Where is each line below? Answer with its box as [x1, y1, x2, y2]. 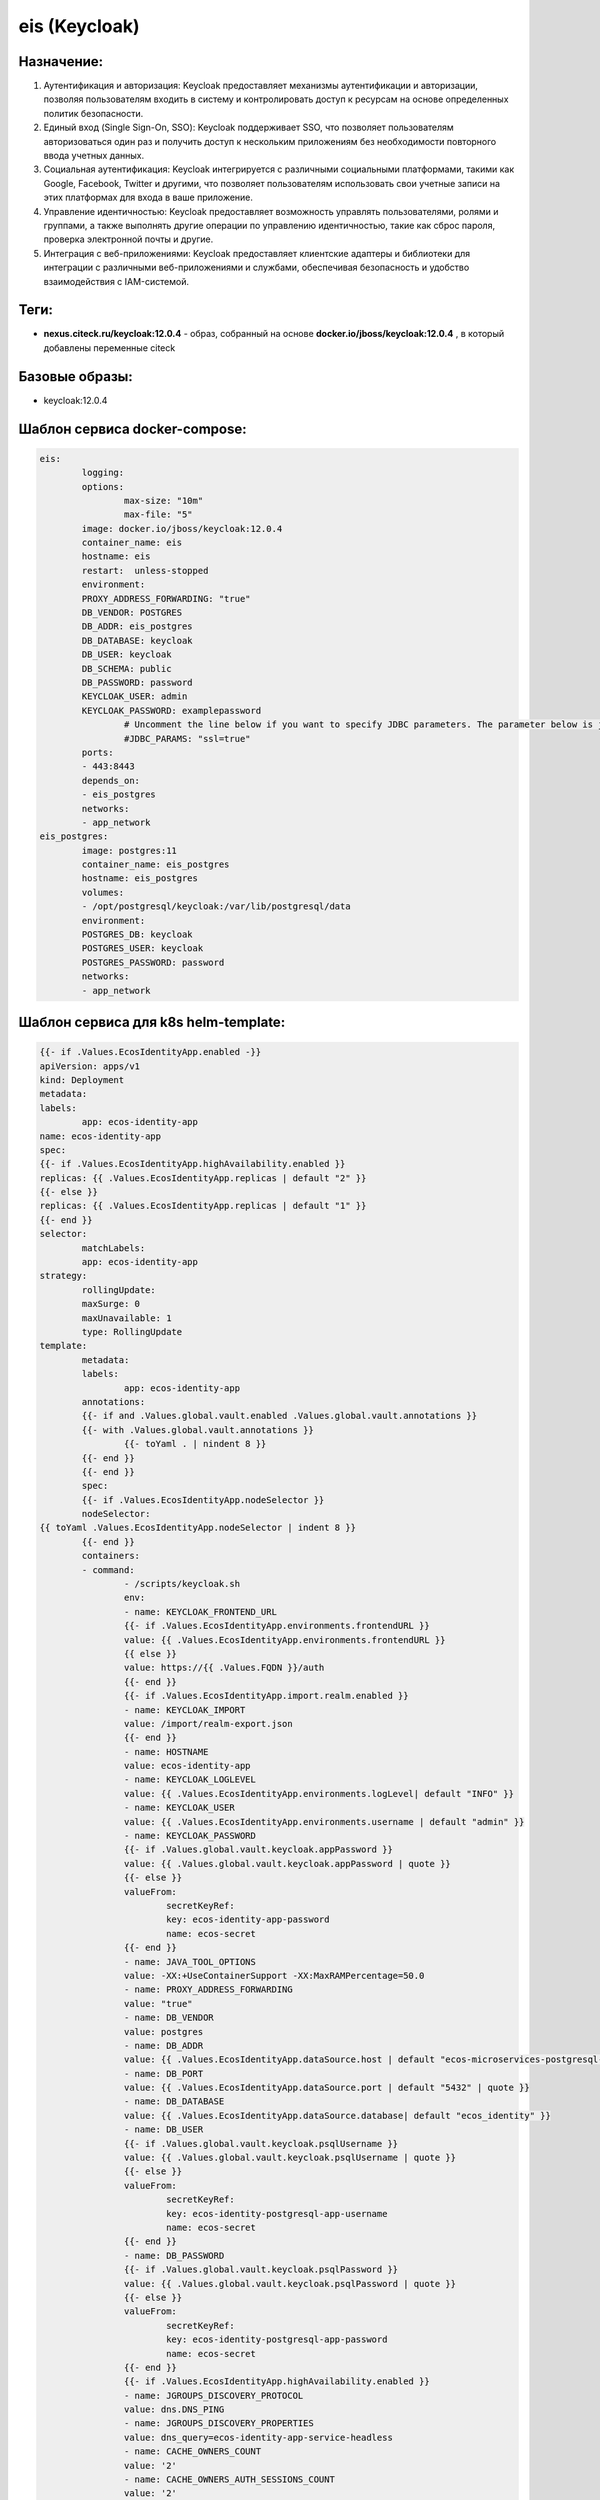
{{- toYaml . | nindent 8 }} [123, 1438, 267, 1450]
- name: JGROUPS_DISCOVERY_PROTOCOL [123, 2390, 304, 2401]
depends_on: [81, 775, 140, 786]
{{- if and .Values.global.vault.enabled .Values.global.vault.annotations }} [81, 1410, 478, 1422]
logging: [81, 467, 125, 479]
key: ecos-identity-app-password [165, 1914, 330, 1925]
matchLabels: [81, 1242, 146, 1254]
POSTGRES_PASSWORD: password [81, 956, 225, 968]
